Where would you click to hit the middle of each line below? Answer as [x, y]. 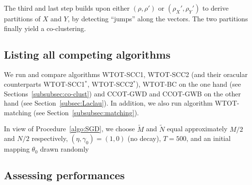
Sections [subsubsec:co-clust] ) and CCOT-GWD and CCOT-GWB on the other [122, 93]
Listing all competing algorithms [87, 54]
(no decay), [144, 138]
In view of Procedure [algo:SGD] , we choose [69, 129]
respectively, [50, 138]
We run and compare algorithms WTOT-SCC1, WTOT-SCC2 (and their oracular [126, 74]
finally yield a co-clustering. [45, 28]
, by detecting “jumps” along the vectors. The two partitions [158, 18]
